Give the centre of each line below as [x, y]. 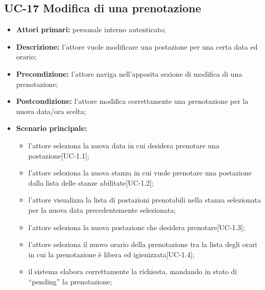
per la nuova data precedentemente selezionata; [102, 209]
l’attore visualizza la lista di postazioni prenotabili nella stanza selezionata [145, 200]
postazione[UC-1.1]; [59, 155]
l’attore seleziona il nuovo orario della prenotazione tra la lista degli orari [143, 244]
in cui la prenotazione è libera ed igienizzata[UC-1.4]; [111, 254]
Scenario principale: [52, 128]
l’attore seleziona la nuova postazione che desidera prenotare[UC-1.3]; [137, 227]
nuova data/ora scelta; [51, 111]
